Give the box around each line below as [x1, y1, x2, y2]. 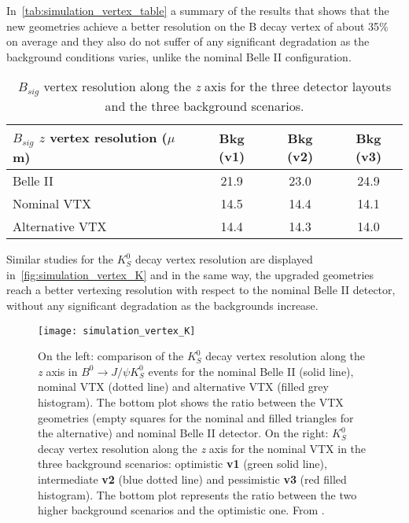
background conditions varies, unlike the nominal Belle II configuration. [6, 48, 352, 64]
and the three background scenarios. [105, 97, 304, 116]
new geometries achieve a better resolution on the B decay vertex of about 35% [6, 17, 389, 34]
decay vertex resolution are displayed [134, 251, 313, 267]
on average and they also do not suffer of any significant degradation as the [6, 33, 370, 50]
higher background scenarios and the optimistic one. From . [38, 502, 325, 518]
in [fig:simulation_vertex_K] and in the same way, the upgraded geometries [6, 266, 374, 282]
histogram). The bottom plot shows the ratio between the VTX [38, 394, 344, 411]
